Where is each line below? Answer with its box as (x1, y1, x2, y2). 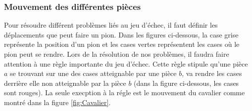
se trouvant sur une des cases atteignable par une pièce (10, 68, 177, 78)
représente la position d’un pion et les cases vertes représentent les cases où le (4, 39, 240, 49)
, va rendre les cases (182, 68, 242, 78)
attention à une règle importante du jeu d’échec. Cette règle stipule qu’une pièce (4, 58, 248, 69)
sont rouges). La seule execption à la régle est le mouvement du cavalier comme (4, 87, 245, 98)
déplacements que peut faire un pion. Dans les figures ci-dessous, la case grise (4, 29, 239, 39)
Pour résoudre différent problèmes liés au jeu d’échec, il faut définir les (4, 20, 218, 30)
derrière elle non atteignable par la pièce (4, 77, 126, 88)
